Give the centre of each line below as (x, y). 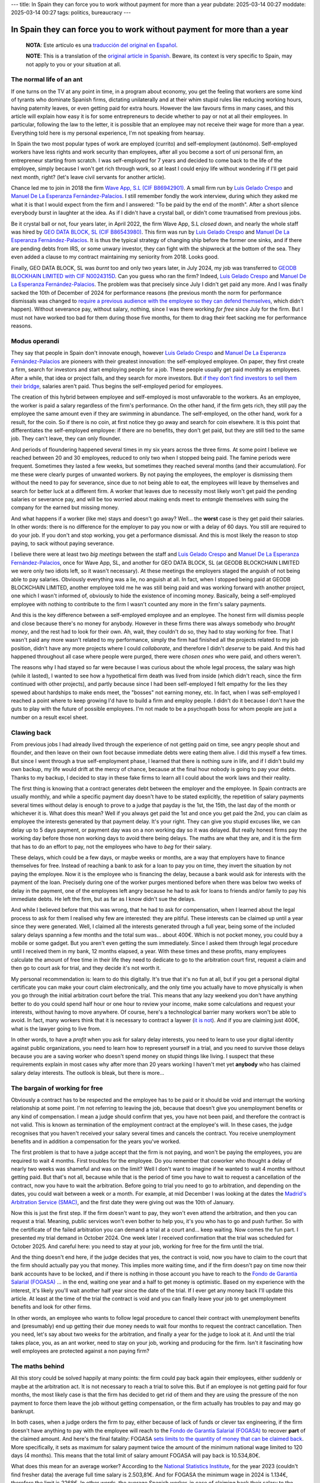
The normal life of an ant (47, 79)
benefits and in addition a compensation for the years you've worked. (96, 1141)
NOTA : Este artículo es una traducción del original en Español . (102, 45)
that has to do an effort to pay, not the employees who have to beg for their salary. (111, 846)
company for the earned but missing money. (65, 508)
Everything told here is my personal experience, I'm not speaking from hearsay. (108, 133)
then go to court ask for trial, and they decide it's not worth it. (86, 968)
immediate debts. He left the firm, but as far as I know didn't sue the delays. (103, 899)
